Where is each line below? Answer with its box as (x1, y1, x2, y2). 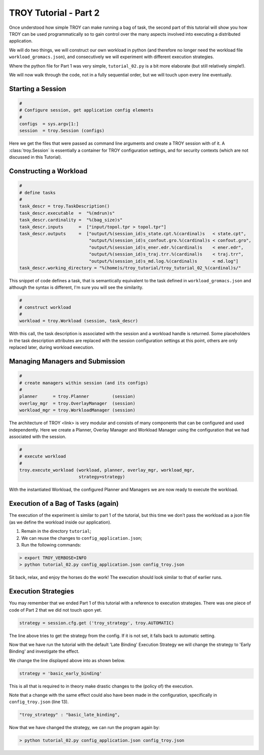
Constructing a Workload (9, 167, 88, 176)
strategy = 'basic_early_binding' (19, 670, 102, 676)
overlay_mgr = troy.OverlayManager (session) (19, 400, 135, 406)
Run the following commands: (21, 542, 82, 548)
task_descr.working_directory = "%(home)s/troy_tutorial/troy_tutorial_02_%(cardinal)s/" (19, 265, 242, 271)
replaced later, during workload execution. (9, 344, 94, 350)
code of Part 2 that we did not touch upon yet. (9, 607, 102, 613)
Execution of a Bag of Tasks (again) (9, 500, 119, 508)
